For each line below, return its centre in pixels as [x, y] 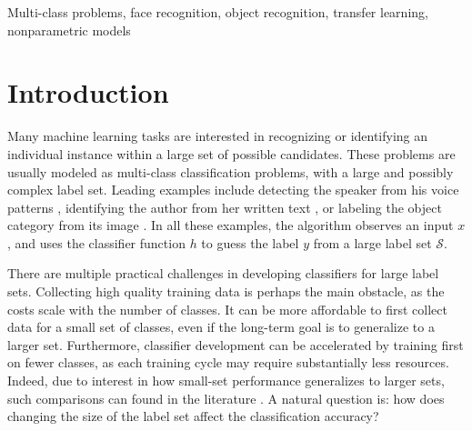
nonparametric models [69, 30]
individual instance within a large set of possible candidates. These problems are [231, 153]
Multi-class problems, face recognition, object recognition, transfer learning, [218, 12]
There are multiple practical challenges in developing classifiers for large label [223, 273]
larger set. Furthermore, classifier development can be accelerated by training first [236, 344]
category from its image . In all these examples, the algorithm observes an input [231, 225]
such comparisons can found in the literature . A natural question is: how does [226, 398]
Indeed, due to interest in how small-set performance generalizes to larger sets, [226, 381]
